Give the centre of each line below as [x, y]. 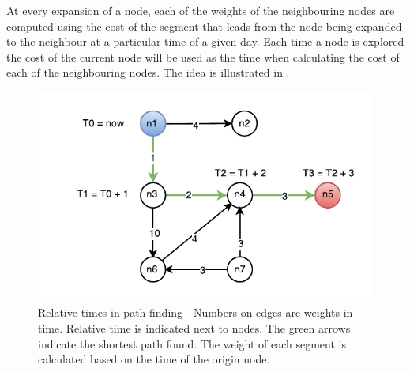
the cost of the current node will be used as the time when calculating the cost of [203, 56]
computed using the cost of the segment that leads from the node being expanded [204, 26]
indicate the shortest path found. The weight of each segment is [192, 343]
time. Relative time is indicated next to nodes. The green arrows [194, 327]
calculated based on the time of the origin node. [154, 359]
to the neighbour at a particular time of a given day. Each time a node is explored [205, 41]
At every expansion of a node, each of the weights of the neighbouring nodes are [201, 10]
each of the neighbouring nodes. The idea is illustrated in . [148, 72]
